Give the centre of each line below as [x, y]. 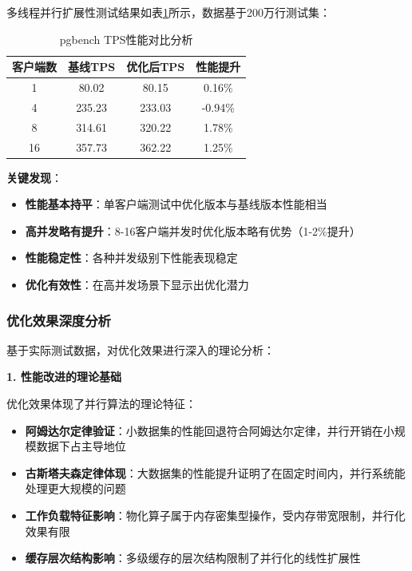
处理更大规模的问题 [75, 488]
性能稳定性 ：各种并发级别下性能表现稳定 [131, 258]
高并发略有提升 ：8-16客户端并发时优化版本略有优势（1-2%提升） [193, 230]
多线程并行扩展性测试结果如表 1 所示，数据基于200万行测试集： [168, 12]
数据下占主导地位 [81, 446]
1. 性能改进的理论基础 [64, 377]
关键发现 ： [34, 177]
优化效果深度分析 [59, 320]
